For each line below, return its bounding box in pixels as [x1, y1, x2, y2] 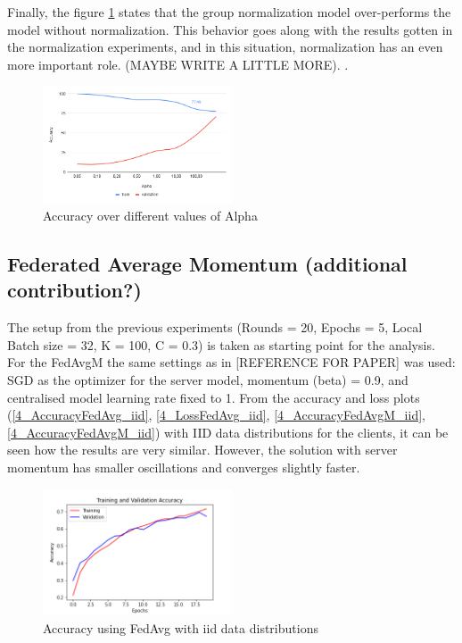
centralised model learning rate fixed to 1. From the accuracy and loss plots [7, 388, 420, 406]
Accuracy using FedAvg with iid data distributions [43, 618, 318, 637]
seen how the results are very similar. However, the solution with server [7, 440, 398, 459]
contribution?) [7, 276, 142, 304]
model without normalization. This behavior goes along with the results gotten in [7, 20, 453, 38]
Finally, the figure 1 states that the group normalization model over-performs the [7, 3, 451, 21]
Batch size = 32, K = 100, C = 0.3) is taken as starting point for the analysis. [7, 335, 435, 354]
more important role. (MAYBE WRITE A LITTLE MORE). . [7, 54, 349, 73]
